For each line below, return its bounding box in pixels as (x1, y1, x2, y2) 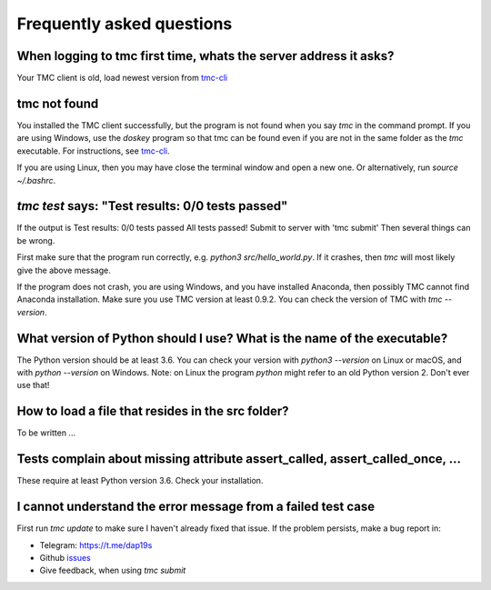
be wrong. (16, 235, 55, 245)
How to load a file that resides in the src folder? (16, 404, 290, 419)
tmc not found (16, 95, 99, 111)
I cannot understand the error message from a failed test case (16, 499, 376, 515)
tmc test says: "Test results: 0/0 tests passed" (16, 198, 288, 214)
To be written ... (16, 427, 76, 438)
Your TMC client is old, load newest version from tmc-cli (16, 73, 227, 84)
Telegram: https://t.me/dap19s (39, 539, 153, 550)
